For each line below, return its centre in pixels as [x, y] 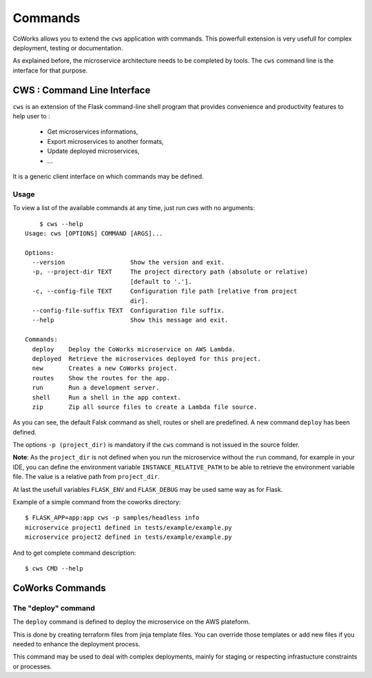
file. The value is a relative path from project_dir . [86, 477]
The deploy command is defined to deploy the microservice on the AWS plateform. [132, 622]
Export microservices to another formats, [106, 141]
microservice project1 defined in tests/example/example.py [128, 527]
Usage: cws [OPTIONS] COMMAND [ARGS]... [94, 233]
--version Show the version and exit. [128, 263]
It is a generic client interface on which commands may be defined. [108, 176]
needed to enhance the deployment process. [76, 644]
